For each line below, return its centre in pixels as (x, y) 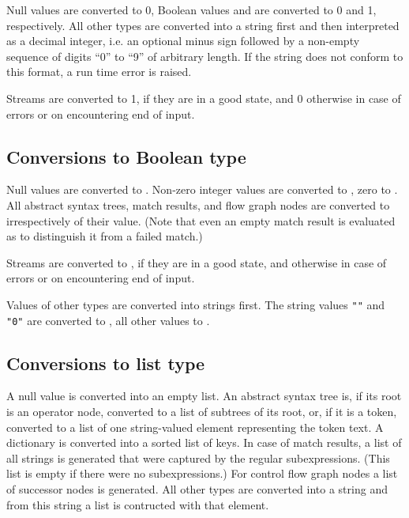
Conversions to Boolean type (126, 156)
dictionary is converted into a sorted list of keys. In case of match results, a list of (204, 442)
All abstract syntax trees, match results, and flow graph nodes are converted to (198, 204)
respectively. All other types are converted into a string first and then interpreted (203, 25)
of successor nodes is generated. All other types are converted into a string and (197, 489)
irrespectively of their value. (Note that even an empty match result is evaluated (201, 220)
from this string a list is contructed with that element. (138, 504)
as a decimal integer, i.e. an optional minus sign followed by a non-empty (183, 41)
